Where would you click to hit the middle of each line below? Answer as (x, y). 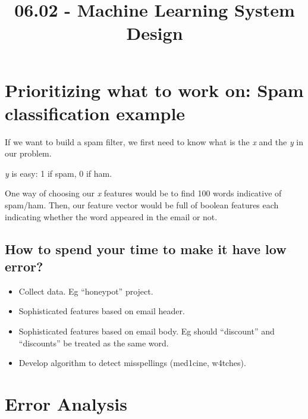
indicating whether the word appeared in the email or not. (111, 216)
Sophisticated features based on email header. (102, 311)
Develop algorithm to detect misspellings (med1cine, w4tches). (132, 363)
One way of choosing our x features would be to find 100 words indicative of (143, 193)
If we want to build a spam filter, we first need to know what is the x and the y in (154, 141)
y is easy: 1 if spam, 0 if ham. (59, 173)
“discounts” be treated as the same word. (94, 343)
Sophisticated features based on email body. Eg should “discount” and (147, 331)
